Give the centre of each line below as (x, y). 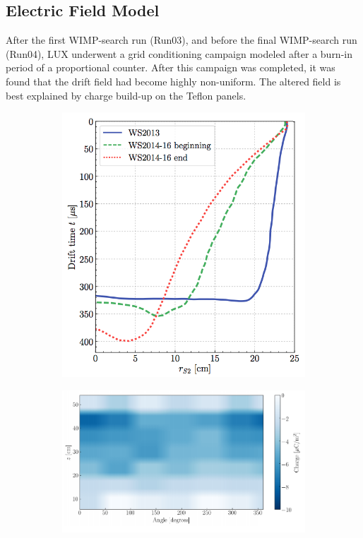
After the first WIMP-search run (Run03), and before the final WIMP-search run (181, 40)
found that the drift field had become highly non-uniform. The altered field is (173, 81)
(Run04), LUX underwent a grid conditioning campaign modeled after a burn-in (179, 53)
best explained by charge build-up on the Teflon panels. (126, 95)
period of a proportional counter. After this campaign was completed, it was (171, 67)
